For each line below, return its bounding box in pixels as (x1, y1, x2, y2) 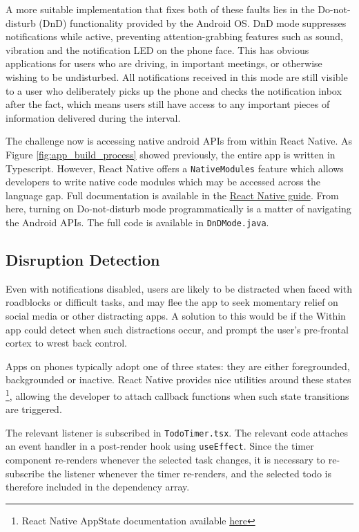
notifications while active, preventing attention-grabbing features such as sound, (6, 29, 343, 44)
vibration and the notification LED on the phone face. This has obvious (6, 42, 309, 57)
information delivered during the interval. (6, 110, 181, 125)
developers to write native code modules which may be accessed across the (6, 174, 320, 189)
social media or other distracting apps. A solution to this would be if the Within (6, 309, 346, 323)
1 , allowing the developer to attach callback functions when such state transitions (6, 386, 349, 403)
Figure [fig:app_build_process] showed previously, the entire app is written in (6, 147, 336, 161)
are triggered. (6, 402, 62, 416)
